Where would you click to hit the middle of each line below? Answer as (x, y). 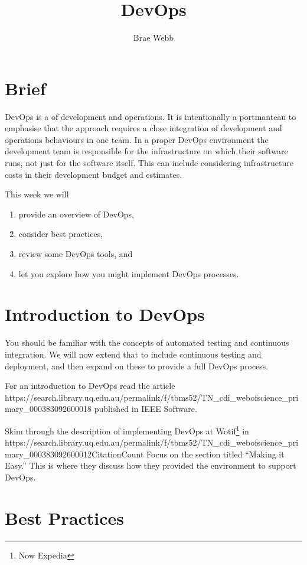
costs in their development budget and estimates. (94, 174)
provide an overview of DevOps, (76, 214)
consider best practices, (61, 234)
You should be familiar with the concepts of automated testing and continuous (147, 342)
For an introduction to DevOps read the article (90, 386)
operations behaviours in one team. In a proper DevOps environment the (137, 139)
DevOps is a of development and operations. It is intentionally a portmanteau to (151, 116)
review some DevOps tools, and (76, 254)
